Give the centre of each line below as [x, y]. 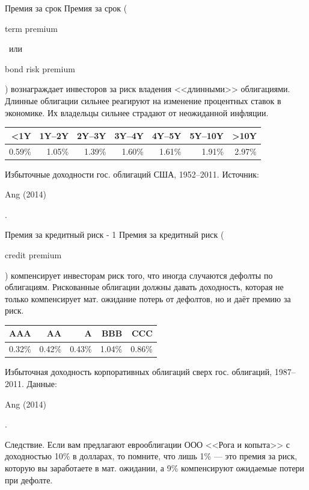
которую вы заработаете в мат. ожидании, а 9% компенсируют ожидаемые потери [155, 467]
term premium [31, 28]
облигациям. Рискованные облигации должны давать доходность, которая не [144, 287]
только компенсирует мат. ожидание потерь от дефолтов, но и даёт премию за [148, 298]
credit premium [33, 254]
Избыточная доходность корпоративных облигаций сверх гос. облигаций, [139, 372]
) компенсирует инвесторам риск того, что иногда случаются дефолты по [139, 275]
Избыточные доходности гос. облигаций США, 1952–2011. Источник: [132, 174]
